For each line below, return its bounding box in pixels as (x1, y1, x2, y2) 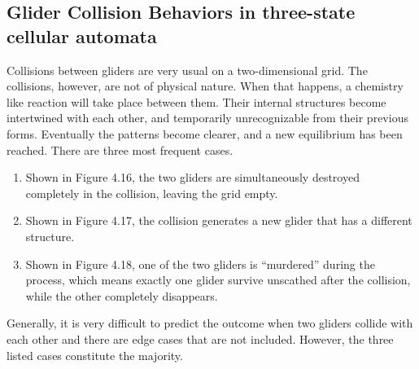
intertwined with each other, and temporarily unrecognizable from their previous (7, 109, 408, 126)
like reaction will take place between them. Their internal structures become (7, 93, 386, 110)
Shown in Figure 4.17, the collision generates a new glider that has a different (25, 212, 412, 229)
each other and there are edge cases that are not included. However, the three (7, 330, 394, 347)
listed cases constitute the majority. (7, 346, 183, 363)
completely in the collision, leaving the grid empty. (25, 184, 278, 201)
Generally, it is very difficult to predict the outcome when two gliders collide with (7, 314, 413, 332)
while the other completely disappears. (25, 287, 218, 304)
